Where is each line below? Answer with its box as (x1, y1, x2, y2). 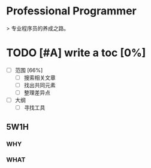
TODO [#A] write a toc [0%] (6, 46, 146, 60)
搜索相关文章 (23, 74, 56, 81)
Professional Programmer (6, 4, 137, 18)
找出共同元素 (23, 82, 56, 88)
